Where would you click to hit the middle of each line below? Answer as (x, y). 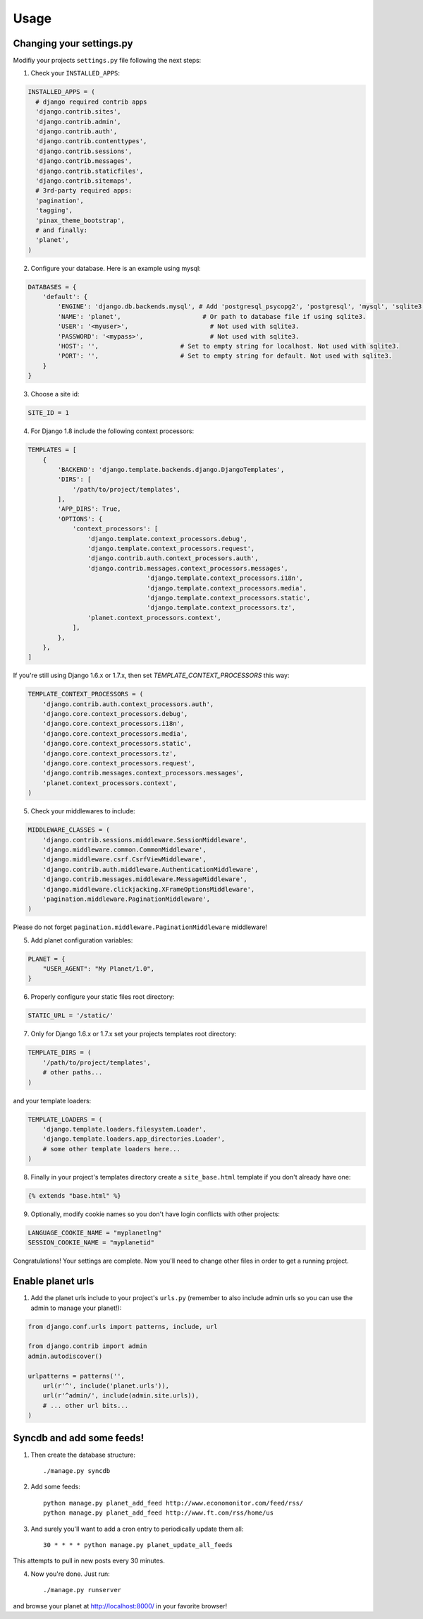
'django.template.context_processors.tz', (221, 608)
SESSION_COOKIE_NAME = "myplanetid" (91, 1243)
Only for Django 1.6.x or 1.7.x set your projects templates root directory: (134, 1034)
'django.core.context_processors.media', (115, 733)
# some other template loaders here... (112, 1149)
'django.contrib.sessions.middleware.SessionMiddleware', (145, 840)
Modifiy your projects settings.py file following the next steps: (107, 61)
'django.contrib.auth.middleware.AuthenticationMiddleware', (151, 869)
